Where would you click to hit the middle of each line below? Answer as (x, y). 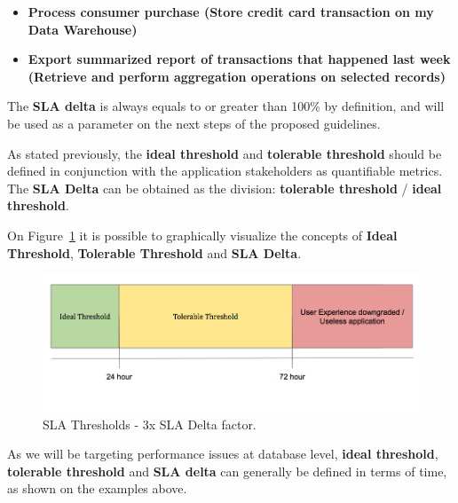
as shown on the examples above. (97, 488)
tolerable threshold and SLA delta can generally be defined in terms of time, (227, 471)
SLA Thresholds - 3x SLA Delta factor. (150, 424)
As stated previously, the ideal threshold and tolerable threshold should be (225, 153)
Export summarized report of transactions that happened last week (239, 59)
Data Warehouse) (83, 29)
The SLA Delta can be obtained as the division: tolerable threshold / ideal (225, 188)
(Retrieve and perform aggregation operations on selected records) (237, 76)
